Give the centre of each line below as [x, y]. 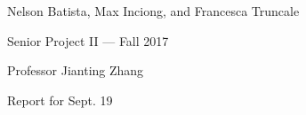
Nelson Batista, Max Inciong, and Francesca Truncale [153, 11]
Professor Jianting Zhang [76, 70]
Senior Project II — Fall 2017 [88, 40]
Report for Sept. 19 [60, 100]
